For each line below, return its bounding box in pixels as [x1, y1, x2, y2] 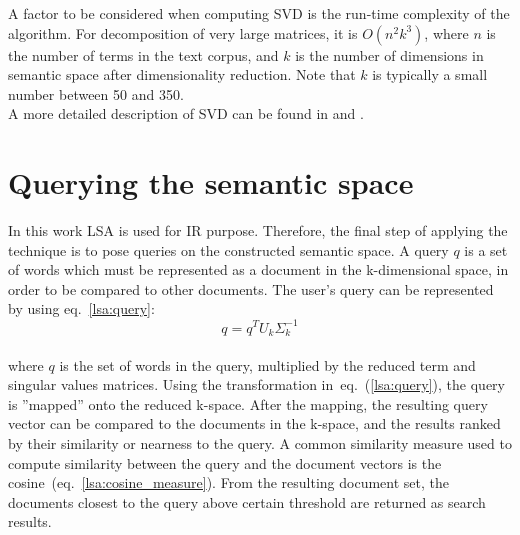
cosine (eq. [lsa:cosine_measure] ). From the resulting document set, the [8, 472, 449, 493]
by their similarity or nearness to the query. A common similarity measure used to [8, 432, 512, 453]
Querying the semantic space [8, 162, 414, 203]
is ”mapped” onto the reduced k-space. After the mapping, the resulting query [8, 393, 488, 414]
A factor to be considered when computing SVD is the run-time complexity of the [8, 3, 510, 23]
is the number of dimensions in [295, 44, 484, 65]
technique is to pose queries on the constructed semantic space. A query [8, 239, 449, 260]
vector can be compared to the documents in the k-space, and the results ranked [8, 413, 501, 434]
